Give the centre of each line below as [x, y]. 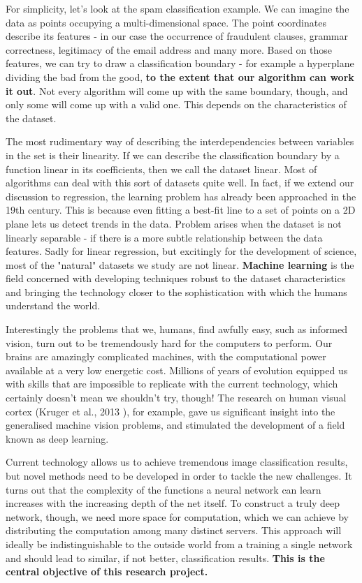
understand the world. [53, 305]
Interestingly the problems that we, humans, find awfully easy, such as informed [177, 329]
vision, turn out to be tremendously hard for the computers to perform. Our [169, 342]
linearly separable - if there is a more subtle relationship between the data [164, 237]
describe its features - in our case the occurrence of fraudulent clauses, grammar [177, 36]
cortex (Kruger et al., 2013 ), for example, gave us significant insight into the [171, 411]
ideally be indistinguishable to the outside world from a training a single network [179, 544]
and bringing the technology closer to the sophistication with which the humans [176, 291]
